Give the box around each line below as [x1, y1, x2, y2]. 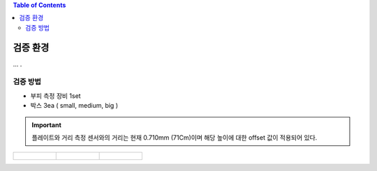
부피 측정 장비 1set [30, 91, 81, 100]
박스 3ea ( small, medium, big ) [30, 101, 119, 110]
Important [31, 120, 62, 129]
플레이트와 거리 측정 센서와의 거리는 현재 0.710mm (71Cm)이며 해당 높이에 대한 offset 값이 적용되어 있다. [31, 133, 318, 142]
